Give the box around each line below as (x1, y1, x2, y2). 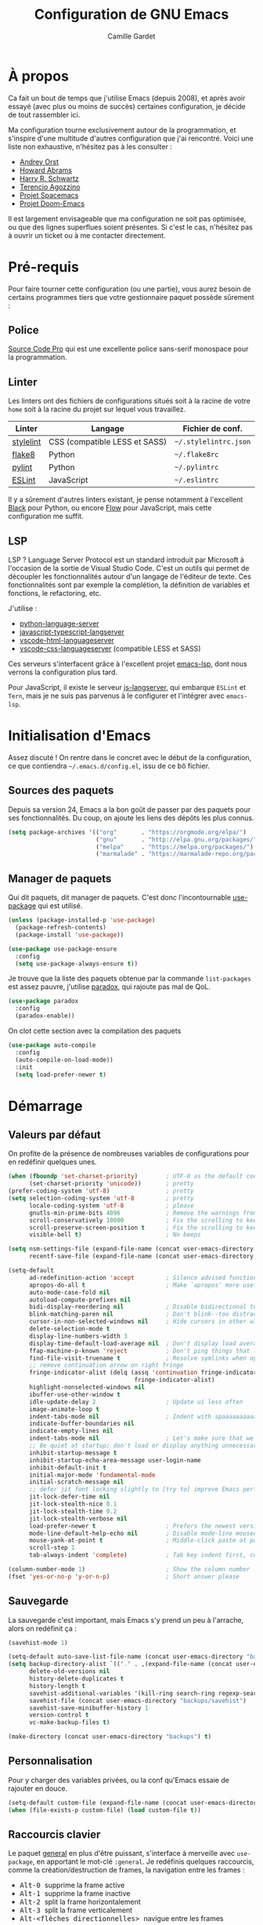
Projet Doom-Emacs (19, 199, 85, 208)
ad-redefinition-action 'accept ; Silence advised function (28, 1273, 258, 1281)
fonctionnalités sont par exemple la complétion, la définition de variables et (8, 580, 250, 590)
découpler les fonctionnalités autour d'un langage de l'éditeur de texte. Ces (8, 572, 252, 582)
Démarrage (8, 1097, 83, 1115)
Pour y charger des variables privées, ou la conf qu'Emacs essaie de (8, 1775, 229, 1784)
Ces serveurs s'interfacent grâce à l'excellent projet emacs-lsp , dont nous (8, 659, 248, 669)
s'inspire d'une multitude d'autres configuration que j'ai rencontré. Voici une (8, 133, 254, 143)
